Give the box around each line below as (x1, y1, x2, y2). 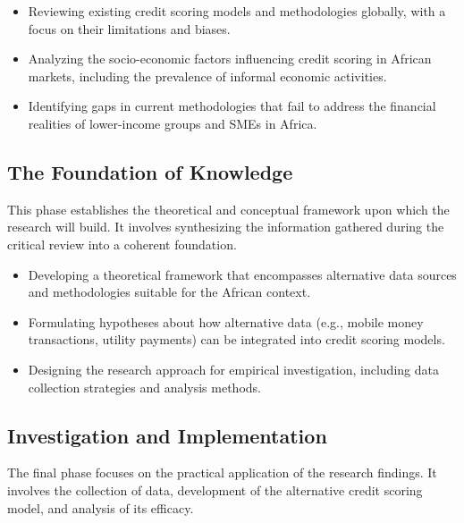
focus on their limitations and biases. (28, 19, 231, 38)
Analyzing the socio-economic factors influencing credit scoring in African (28, 49, 432, 68)
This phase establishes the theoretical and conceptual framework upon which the (7, 199, 450, 218)
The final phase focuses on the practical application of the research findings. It (7, 463, 437, 482)
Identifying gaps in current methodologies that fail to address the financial (28, 97, 436, 115)
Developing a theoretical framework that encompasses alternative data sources (28, 265, 457, 283)
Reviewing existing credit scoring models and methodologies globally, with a (28, 2, 446, 20)
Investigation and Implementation (7, 421, 327, 449)
